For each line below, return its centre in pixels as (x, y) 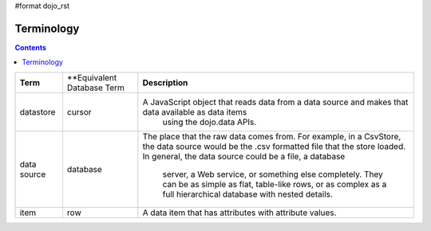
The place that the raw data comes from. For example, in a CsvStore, (272, 136)
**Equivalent (92, 77)
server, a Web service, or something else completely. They (273, 174)
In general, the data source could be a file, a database (244, 156)
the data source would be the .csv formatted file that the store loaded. (274, 146)
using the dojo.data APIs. (210, 122)
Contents (31, 47)
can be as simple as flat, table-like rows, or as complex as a (275, 184)
